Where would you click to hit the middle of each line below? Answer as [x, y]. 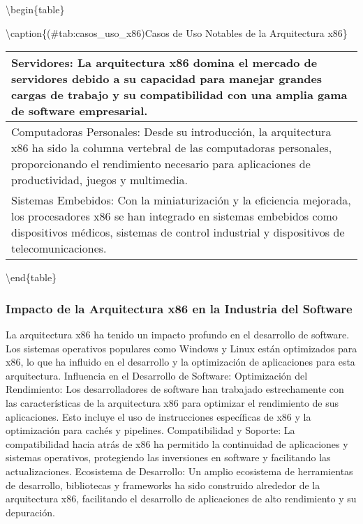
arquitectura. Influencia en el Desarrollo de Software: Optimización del [157, 375]
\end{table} [31, 277]
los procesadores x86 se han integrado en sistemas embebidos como [175, 216]
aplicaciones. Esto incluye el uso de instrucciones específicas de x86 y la [158, 416]
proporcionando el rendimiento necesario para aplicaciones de [161, 164]
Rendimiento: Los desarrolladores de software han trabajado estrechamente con [175, 389]
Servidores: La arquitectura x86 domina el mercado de [164, 63]
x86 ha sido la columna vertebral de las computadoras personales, [172, 148]
